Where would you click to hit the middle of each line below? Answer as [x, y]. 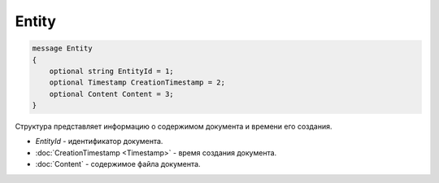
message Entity [62, 48]
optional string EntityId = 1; [111, 71]
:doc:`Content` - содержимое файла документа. [118, 164]
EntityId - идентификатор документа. [99, 142]
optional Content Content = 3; [111, 94]
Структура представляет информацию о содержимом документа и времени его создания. [174, 127]
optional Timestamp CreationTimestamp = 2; [137, 83]
